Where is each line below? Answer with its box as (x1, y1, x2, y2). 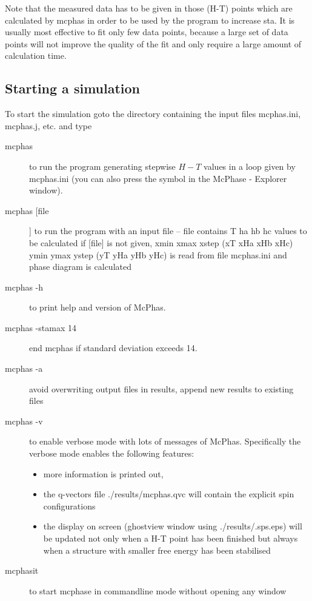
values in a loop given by (204, 159, 296, 172)
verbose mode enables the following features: (29, 447, 194, 460)
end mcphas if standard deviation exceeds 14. (29, 341, 197, 354)
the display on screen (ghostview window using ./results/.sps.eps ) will (43, 520, 302, 532)
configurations (43, 499, 96, 512)
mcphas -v (5, 414, 43, 427)
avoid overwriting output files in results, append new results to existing (29, 382, 294, 395)
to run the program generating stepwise (29, 159, 176, 172)
